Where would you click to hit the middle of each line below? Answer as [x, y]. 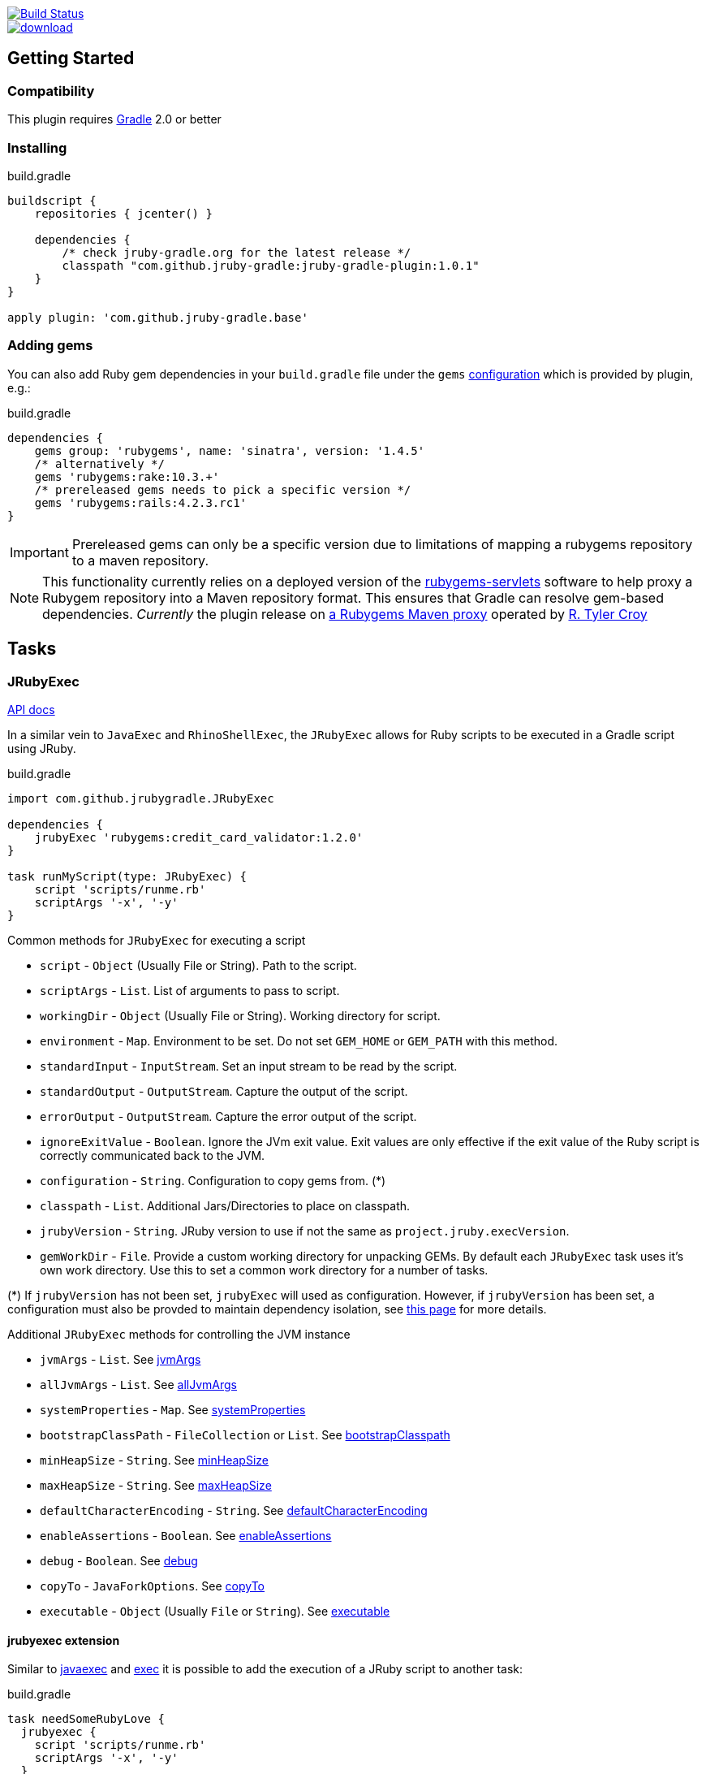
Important [39, 552]
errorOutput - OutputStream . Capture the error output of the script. [228, 1116]
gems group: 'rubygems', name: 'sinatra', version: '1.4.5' [230, 450]
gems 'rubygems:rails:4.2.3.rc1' [141, 502]
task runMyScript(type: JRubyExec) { [127, 876]
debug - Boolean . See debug [119, 1560]
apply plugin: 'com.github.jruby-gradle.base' [158, 317]
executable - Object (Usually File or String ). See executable [215, 1611]
